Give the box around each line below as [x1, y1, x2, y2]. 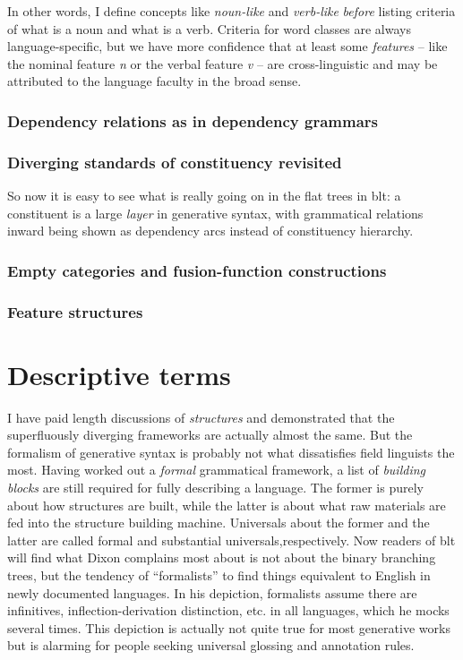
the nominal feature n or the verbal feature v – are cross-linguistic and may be [7, 54, 438, 73]
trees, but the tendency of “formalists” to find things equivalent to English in [7, 565, 431, 584]
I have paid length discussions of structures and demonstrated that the [7, 407, 395, 426]
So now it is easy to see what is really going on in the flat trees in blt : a [7, 186, 401, 205]
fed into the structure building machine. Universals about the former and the [7, 513, 430, 532]
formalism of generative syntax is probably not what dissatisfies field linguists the [7, 442, 455, 461]
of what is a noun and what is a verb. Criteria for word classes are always [7, 19, 411, 38]
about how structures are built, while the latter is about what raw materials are [7, 495, 446, 514]
